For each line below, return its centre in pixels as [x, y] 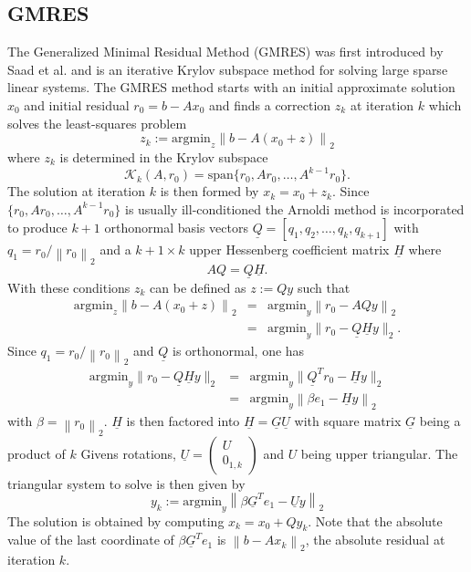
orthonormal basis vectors [176, 228]
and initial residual [77, 104]
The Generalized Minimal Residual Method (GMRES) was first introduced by [225, 52]
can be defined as [198, 287]
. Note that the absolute [375, 520]
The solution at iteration [77, 191]
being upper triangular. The [379, 453]
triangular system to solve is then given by [126, 483]
